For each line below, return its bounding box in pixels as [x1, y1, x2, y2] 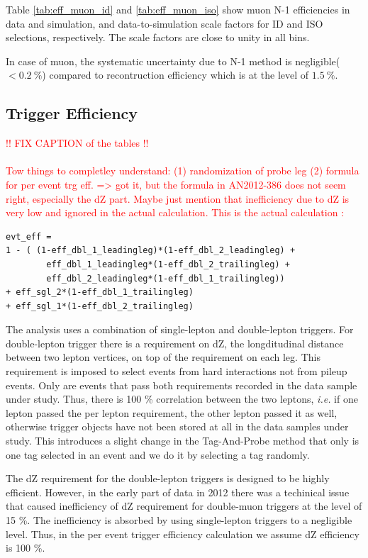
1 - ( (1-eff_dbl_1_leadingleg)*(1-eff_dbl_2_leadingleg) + [6, 245, 296, 256]
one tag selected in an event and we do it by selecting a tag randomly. [6, 447, 310, 462]
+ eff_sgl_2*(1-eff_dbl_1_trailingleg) [6, 287, 194, 298]
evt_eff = [6, 231, 52, 242]
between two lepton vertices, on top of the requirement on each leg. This [6, 350, 320, 364]
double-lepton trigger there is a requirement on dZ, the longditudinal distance [6, 335, 344, 350]
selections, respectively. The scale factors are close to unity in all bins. [6, 30, 310, 45]
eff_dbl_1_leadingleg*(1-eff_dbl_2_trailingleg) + [46, 259, 290, 269]
